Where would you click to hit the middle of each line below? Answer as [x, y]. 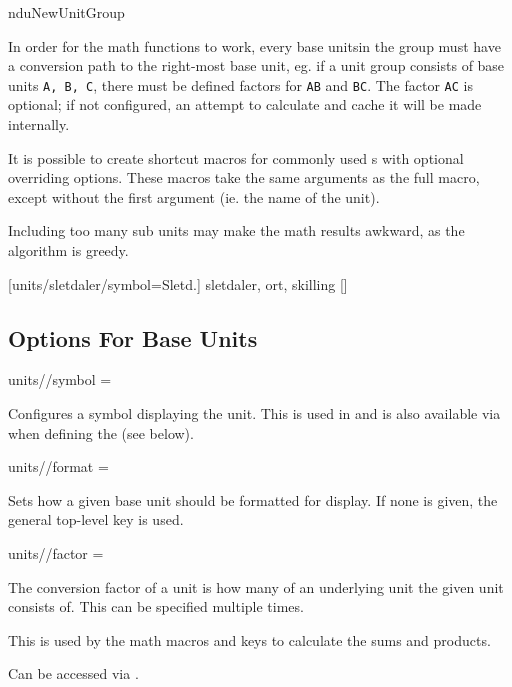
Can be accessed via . [73, 673]
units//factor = [56, 552]
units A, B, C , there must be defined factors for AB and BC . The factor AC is [240, 84]
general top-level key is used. [96, 519]
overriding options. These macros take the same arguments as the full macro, [244, 177]
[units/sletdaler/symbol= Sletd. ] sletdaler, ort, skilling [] [178, 283]
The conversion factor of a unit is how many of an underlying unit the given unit [256, 586]
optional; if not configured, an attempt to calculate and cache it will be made [245, 104]
